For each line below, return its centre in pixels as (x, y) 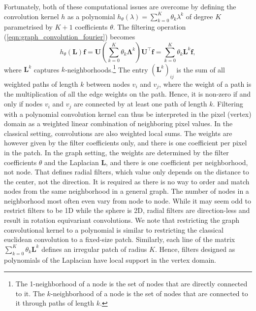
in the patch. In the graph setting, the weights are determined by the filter (116, 152)
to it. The (30, 293)
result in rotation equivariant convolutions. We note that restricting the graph (122, 220)
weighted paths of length (41, 84)
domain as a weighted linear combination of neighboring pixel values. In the (118, 123)
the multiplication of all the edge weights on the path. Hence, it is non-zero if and (128, 94)
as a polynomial (91, 16)
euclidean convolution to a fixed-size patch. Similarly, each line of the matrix (120, 239)
